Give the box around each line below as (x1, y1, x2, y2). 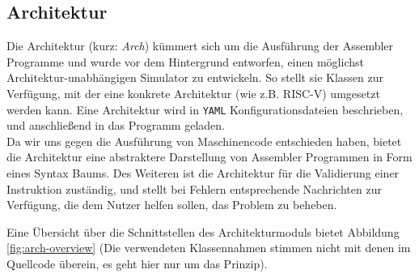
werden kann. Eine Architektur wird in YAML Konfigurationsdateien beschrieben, (6, 101, 404, 118)
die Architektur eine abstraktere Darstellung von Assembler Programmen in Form (6, 148, 413, 165)
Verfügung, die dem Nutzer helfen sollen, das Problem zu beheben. (6, 196, 337, 213)
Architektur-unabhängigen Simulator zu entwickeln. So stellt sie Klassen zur (6, 69, 383, 86)
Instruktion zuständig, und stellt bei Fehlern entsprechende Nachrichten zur (6, 180, 382, 197)
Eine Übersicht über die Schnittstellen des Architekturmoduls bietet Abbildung (6, 223, 400, 240)
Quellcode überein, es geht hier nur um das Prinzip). (6, 254, 268, 272)
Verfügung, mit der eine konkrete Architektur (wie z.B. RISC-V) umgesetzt (6, 84, 380, 101)
